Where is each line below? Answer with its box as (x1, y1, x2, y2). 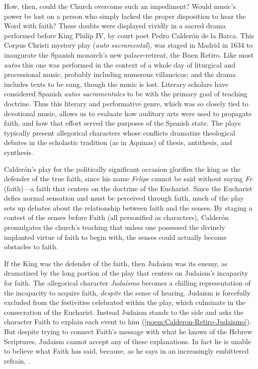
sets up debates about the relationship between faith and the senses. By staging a (4, 202, 253, 213)
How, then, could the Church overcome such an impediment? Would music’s (4, 1, 236, 11)
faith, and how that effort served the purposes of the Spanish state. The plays (4, 118, 241, 128)
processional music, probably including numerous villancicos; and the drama (4, 69, 236, 79)
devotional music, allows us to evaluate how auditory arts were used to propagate (4, 108, 252, 118)
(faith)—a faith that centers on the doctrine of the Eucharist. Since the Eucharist (4, 183, 253, 193)
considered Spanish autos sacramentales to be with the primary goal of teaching (4, 88, 248, 99)
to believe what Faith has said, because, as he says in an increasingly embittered (4, 346, 249, 356)
